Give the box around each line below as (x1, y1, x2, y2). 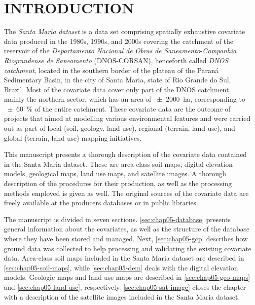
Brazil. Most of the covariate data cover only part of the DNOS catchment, (4, 84, 231, 94)
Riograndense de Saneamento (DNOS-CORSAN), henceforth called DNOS (4, 55, 228, 65)
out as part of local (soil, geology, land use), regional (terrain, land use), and (4, 123, 235, 133)
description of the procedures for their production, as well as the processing (4, 178, 232, 189)
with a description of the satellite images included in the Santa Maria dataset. (4, 291, 240, 302)
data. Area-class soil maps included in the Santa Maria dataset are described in (4, 253, 244, 263)
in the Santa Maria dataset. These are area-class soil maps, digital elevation (4, 158, 233, 169)
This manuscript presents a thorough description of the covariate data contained (4, 149, 247, 159)
